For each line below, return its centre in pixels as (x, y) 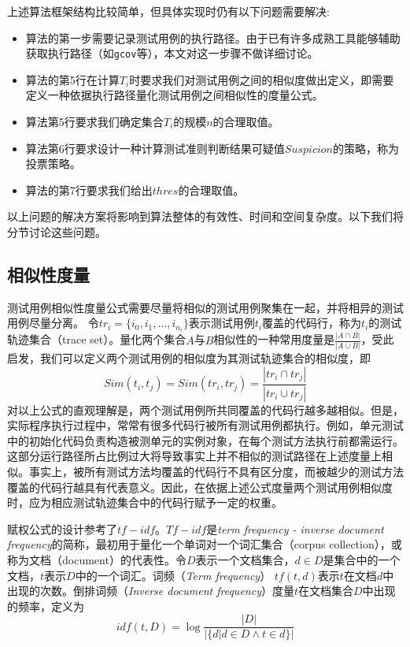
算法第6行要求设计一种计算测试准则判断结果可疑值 (155, 148)
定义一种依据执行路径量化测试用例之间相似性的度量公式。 (174, 95)
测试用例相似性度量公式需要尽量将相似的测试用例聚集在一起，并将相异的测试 (205, 307)
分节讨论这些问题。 (57, 232)
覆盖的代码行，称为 (312, 323)
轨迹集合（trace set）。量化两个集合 (97, 339)
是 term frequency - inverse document (295, 528)
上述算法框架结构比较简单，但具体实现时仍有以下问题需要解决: (168, 11)
